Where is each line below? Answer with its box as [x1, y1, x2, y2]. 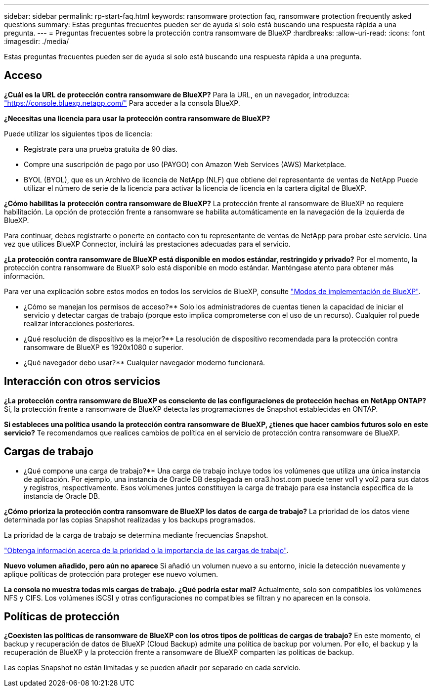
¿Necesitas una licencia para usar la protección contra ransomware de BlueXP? [4, 114, 270, 123]
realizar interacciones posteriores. [24, 319, 135, 328]
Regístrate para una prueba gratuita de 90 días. [24, 144, 178, 153]
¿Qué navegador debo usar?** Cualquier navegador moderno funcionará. [24, 358, 265, 367]
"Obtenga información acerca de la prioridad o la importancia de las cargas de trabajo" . [4, 546, 289, 555]
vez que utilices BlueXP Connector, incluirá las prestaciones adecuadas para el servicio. [4, 239, 291, 248]
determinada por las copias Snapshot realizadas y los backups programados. [4, 515, 256, 524]
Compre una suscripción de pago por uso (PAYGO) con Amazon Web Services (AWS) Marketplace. [24, 160, 346, 169]
